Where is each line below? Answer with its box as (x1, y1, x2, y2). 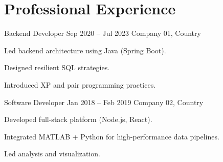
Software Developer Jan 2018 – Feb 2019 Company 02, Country (4, 96, 204, 107)
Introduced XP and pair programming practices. (4, 79, 156, 90)
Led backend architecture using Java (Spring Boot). (4, 45, 166, 55)
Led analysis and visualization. (4, 148, 100, 159)
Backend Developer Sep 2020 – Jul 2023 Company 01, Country (4, 28, 201, 38)
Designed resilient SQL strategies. (4, 62, 110, 73)
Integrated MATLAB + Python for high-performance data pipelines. (4, 131, 219, 141)
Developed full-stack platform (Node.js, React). (4, 114, 152, 125)
